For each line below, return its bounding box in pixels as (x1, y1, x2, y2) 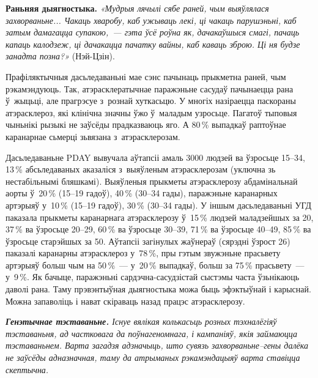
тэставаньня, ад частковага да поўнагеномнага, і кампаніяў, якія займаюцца (6, 327, 298, 339)
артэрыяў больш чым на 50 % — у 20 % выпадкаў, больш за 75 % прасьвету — (6, 258, 305, 271)
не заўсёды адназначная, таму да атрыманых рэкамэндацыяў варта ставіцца (6, 351, 300, 364)
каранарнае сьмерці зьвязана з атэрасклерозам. (6, 130, 180, 143)
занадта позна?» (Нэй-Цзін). (6, 50, 115, 62)
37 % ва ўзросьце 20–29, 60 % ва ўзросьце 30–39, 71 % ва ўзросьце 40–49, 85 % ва (6, 223, 311, 235)
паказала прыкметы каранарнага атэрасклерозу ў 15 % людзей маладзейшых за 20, (6, 210, 314, 223)
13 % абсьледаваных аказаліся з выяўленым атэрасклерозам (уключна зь (6, 163, 276, 176)
